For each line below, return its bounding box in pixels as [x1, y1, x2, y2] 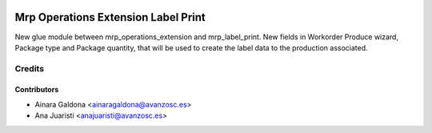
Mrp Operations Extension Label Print [14, 10, 206, 24]
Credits [14, 62, 44, 74]
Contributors [14, 85, 59, 95]
